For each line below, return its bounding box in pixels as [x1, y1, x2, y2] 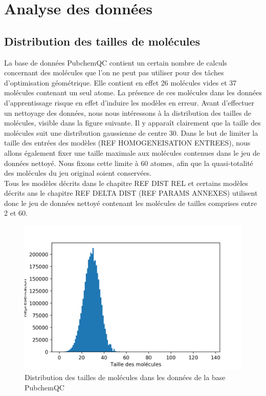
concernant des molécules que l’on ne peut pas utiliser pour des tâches [4, 67, 224, 78]
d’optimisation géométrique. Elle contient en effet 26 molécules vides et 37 [4, 77, 237, 88]
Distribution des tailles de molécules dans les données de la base [25, 372, 226, 383]
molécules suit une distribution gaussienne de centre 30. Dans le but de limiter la [4, 127, 258, 138]
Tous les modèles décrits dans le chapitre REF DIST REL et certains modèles [4, 177, 248, 188]
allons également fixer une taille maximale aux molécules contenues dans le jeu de [4, 147, 260, 158]
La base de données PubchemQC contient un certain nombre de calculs [4, 57, 227, 68]
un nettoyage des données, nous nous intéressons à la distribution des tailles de [4, 107, 252, 118]
